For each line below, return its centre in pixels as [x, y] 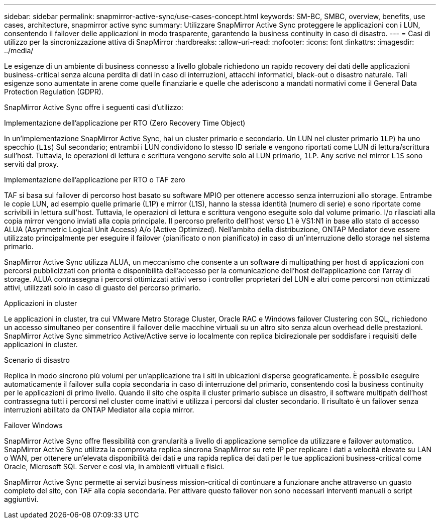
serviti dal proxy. [31, 164]
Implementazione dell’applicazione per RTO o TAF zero [95, 180]
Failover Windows [33, 425]
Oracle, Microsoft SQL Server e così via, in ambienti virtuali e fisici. [114, 466]
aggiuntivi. [21, 499]
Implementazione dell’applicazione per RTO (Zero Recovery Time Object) [125, 123]
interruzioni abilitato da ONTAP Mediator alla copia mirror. [99, 410]
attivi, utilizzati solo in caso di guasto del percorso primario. [102, 288]
